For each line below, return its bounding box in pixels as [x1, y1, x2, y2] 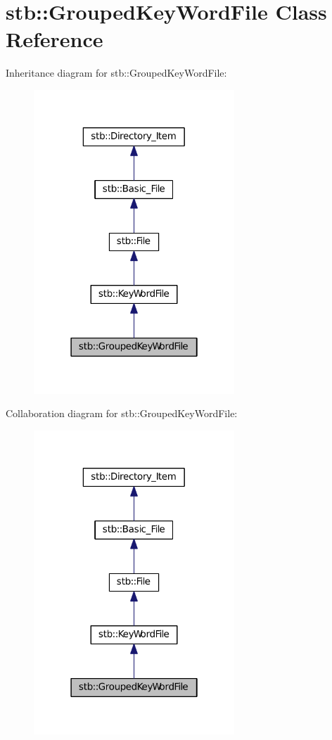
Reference [6, 25, 103, 53]
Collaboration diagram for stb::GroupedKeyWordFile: [6, 406, 238, 421]
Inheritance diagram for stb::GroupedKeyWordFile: [6, 65, 227, 80]
